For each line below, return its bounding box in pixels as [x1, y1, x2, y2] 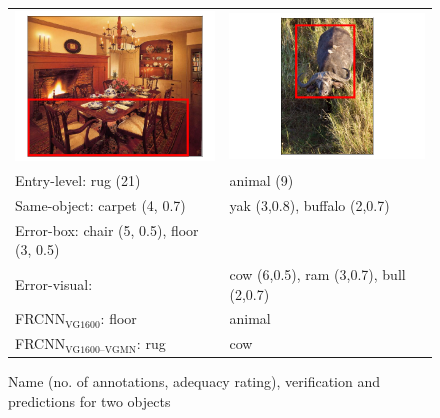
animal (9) [229, 169, 294, 190]
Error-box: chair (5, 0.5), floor [15, 219, 199, 240]
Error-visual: [15, 273, 93, 294]
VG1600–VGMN [65, 344, 137, 355]
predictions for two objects [8, 391, 171, 412]
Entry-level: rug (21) [15, 169, 141, 190]
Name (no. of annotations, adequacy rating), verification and [8, 371, 380, 392]
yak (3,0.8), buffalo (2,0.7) [229, 194, 390, 215]
